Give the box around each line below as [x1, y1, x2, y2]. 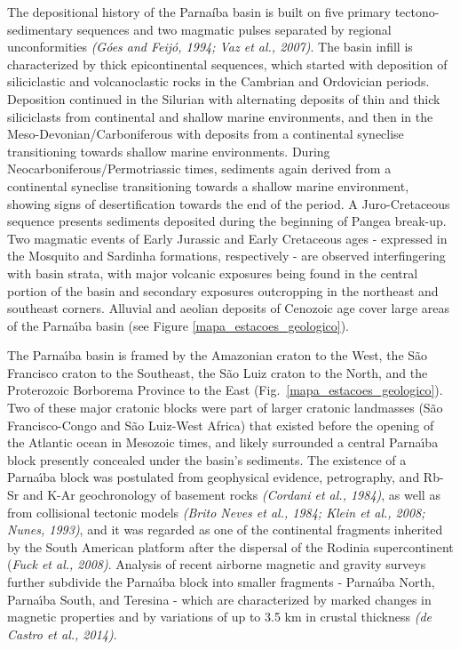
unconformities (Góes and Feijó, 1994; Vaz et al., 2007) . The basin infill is [7, 37, 413, 56]
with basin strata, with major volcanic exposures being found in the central [7, 263, 418, 282]
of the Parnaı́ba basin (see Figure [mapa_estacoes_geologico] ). [7, 316, 349, 334]
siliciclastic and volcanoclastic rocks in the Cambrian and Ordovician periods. [7, 72, 430, 91]
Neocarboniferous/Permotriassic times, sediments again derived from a [7, 159, 392, 178]
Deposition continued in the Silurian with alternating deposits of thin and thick [7, 89, 440, 108]
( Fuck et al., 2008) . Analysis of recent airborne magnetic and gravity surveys [7, 555, 426, 574]
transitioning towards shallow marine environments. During [7, 141, 330, 160]
